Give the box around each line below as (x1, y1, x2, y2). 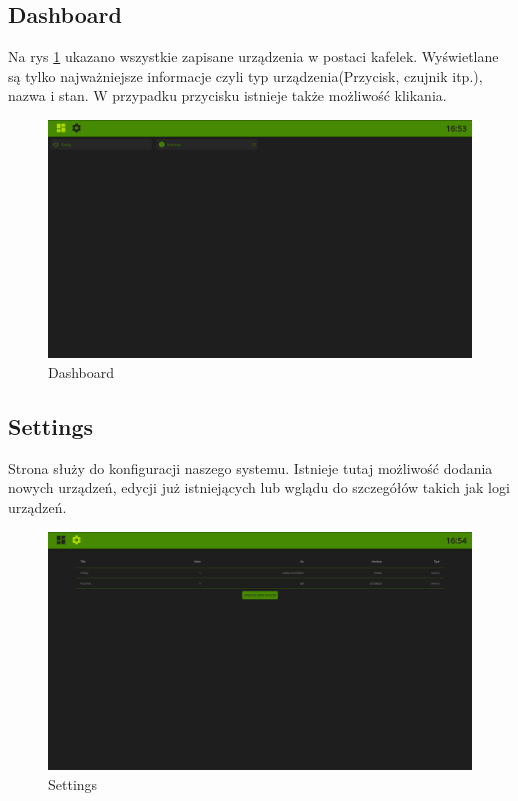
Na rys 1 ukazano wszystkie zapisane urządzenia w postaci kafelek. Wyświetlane (8, 46, 499, 67)
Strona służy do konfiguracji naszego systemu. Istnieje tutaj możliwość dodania (8, 457, 493, 478)
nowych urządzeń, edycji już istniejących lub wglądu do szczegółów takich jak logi (8, 477, 510, 498)
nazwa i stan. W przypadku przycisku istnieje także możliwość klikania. (8, 85, 447, 106)
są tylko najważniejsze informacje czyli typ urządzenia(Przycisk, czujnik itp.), (8, 65, 483, 86)
